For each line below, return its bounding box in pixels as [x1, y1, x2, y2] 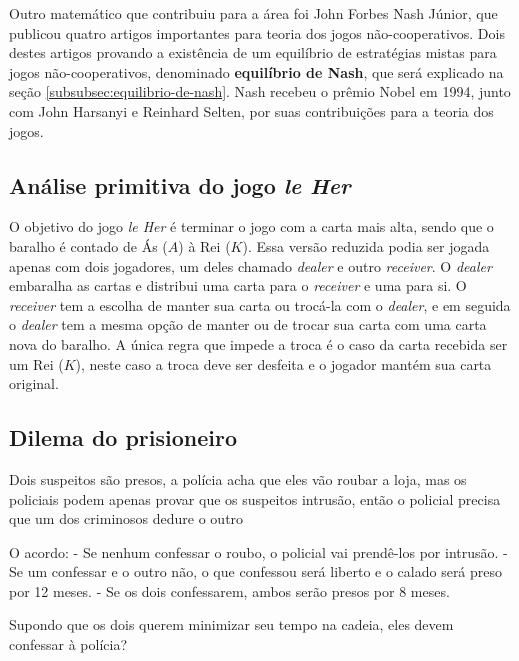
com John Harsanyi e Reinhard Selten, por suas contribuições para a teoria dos [9, 100, 494, 121]
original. [9, 373, 59, 394]
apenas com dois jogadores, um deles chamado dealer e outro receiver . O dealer [9, 255, 492, 276]
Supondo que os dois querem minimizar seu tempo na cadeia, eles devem [9, 614, 454, 635]
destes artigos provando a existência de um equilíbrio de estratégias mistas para [9, 42, 497, 63]
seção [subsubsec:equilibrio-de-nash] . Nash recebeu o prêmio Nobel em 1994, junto [9, 81, 511, 102]
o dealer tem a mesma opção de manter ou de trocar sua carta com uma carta [9, 314, 487, 335]
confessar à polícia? [9, 634, 128, 655]
